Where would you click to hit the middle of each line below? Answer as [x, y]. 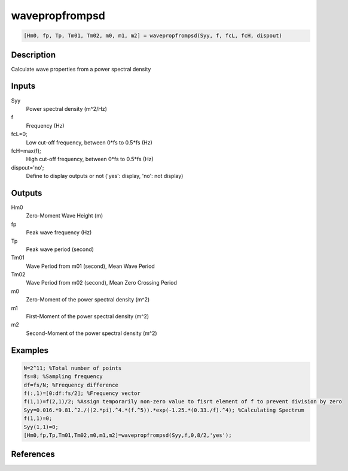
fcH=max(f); [26, 150]
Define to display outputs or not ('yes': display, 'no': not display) [105, 176]
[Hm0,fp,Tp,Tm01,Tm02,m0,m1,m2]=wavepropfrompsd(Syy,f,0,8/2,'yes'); [128, 435]
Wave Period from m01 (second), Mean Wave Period [90, 266]
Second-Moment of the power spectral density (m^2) [92, 333]
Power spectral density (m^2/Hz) [66, 108]
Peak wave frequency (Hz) [59, 233]
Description [33, 55]
